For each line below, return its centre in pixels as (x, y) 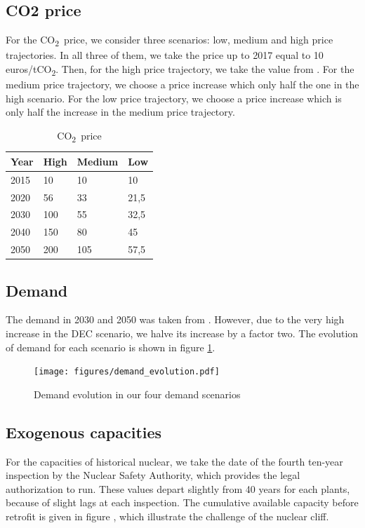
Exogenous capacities (84, 432)
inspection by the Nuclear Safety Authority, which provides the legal (153, 475)
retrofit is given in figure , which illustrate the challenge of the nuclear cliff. (167, 516)
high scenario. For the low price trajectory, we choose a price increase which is (174, 98)
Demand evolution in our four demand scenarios (137, 394)
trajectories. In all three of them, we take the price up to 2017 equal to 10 (165, 55)
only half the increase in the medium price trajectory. (120, 112)
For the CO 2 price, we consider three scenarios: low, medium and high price (170, 40)
